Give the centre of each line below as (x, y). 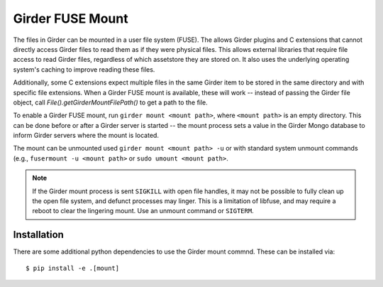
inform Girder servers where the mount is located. (86, 136)
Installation (38, 235)
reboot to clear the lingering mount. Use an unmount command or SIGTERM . (143, 211)
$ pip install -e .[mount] (73, 268)
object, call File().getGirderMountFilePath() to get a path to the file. (111, 102)
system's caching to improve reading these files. (84, 69)
